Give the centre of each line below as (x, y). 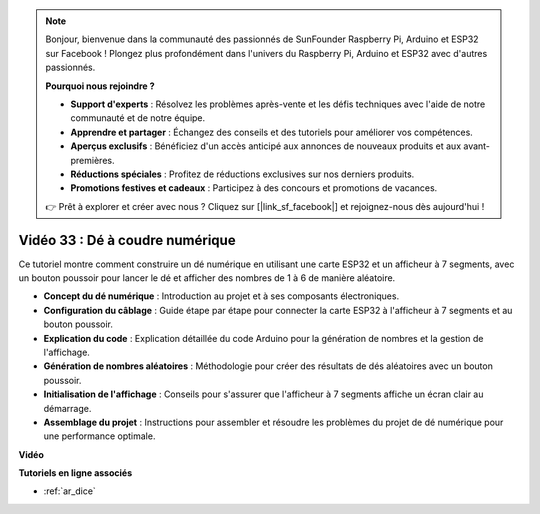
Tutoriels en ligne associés (75, 473)
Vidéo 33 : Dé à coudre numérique (127, 240)
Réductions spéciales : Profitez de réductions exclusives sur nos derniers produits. (242, 174)
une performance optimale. (99, 436)
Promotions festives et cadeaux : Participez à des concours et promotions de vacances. (254, 188)
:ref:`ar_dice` (70, 491)
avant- (476, 146)
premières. (92, 160)
